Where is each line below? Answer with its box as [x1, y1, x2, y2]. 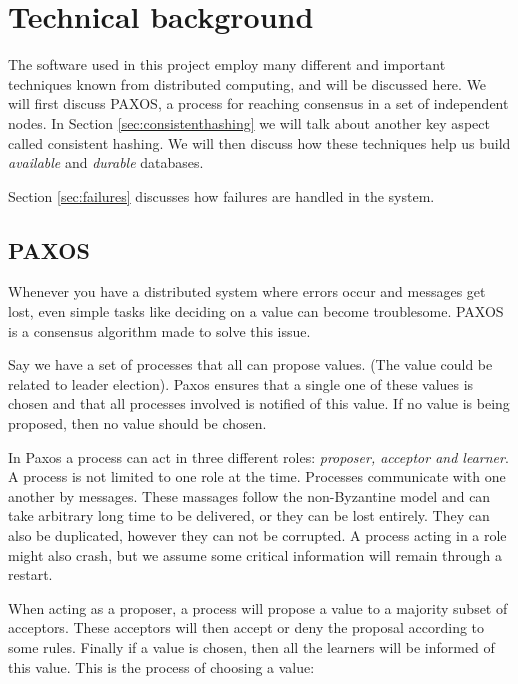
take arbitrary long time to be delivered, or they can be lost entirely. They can [8, 505, 490, 526]
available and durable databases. [8, 152, 204, 173]
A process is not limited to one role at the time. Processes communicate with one [8, 466, 506, 487]
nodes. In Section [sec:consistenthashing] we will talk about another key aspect [8, 112, 490, 133]
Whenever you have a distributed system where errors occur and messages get [8, 281, 486, 302]
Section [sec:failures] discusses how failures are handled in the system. [8, 185, 435, 206]
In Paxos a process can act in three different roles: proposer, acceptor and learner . [8, 446, 509, 467]
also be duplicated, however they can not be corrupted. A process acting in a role [8, 525, 507, 546]
